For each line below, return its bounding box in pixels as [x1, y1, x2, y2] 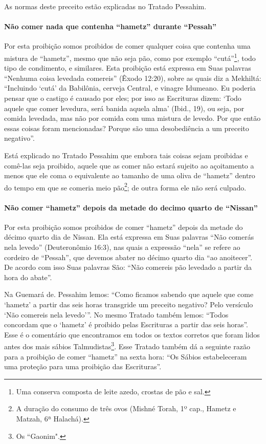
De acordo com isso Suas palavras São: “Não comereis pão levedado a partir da [4, 262, 252, 272]
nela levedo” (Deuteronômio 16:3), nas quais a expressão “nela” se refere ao [4, 242, 240, 252]
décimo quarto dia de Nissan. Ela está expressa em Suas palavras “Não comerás [4, 231, 254, 242]
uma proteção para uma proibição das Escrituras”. [4, 361, 162, 372]
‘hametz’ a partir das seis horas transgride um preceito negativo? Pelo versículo [4, 299, 253, 309]
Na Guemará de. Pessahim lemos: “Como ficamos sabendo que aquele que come [4, 289, 254, 300]
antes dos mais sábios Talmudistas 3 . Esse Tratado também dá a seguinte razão [4, 340, 250, 351]
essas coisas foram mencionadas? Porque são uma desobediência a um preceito [4, 122, 249, 133]
